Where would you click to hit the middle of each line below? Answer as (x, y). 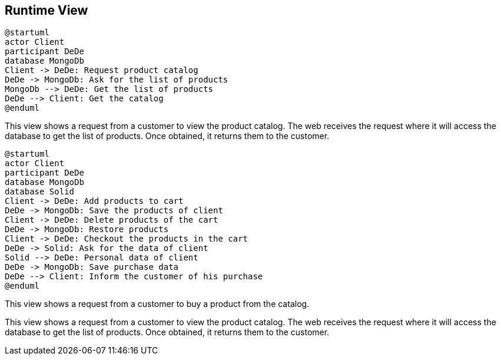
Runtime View (47, 10)
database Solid (40, 192)
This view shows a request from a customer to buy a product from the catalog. (157, 304)
